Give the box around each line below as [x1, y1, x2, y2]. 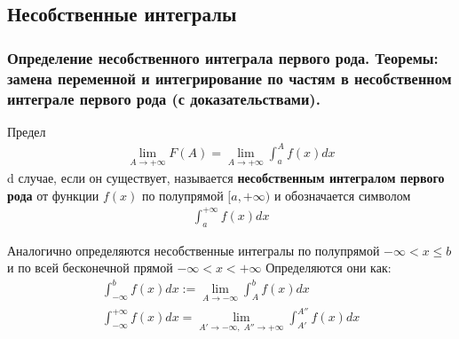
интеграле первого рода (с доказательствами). [7, 87, 321, 109]
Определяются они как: [265, 258, 392, 277]
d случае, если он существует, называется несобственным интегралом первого [7, 169, 445, 187]
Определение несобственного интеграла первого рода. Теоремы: [7, 46, 439, 68]
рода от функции [7, 185, 99, 204]
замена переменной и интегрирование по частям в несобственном [7, 67, 452, 89]
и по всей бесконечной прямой [7, 258, 173, 277]
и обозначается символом [273, 185, 411, 204]
